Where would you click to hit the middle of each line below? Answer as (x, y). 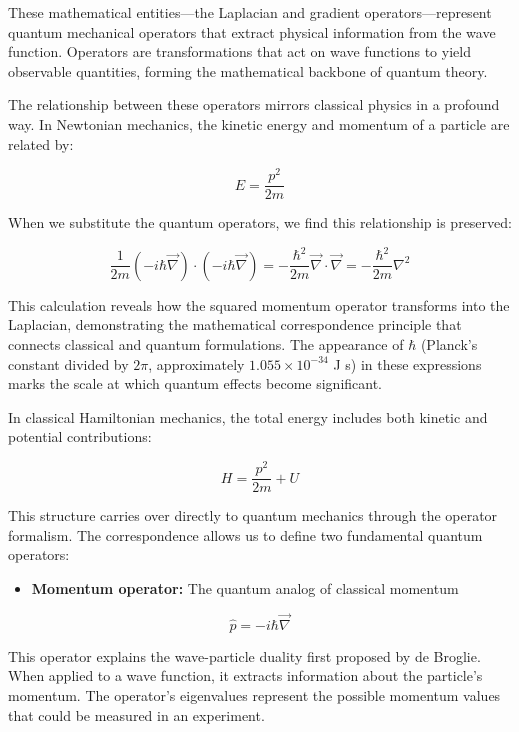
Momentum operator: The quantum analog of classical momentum (245, 587)
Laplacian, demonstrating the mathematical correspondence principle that (235, 324)
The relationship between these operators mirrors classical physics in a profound (254, 104)
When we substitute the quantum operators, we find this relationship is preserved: (260, 222)
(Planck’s (449, 344)
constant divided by (68, 363)
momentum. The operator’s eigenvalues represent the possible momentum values (254, 694)
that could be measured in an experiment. (136, 714)
